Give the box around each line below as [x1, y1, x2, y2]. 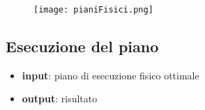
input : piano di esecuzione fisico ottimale [22, 68, 199, 82]
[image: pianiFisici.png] [33, 5, 153, 15]
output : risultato [22, 91, 98, 106]
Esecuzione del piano [6, 36, 159, 57]
